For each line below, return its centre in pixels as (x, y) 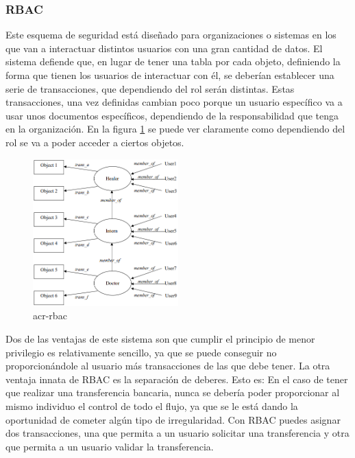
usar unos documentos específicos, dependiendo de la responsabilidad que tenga (172, 115)
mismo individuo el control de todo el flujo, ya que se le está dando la (152, 405)
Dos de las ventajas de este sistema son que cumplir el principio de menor (160, 339)
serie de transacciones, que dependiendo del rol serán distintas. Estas (150, 88)
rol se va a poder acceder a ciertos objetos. (95, 142)
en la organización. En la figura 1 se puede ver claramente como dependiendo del (175, 129)
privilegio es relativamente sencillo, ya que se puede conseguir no (141, 352)
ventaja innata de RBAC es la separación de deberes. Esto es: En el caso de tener (177, 379)
